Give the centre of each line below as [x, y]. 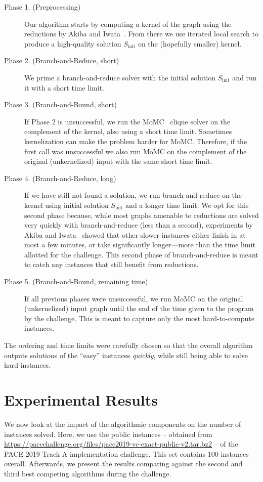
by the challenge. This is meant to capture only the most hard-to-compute [139, 318]
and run [245, 77]
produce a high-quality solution [73, 43]
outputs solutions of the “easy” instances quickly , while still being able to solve [126, 355]
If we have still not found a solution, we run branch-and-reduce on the [133, 195]
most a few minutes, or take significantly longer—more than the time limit [140, 245]
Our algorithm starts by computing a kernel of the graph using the [128, 24]
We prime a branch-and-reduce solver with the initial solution [120, 77]
